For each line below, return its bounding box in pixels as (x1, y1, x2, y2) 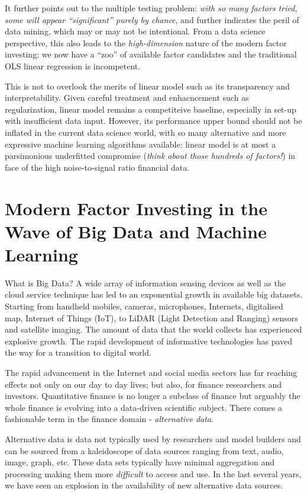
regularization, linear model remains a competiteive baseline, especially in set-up (5, 103, 296, 115)
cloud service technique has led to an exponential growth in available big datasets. (5, 288, 303, 301)
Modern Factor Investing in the (5, 196, 267, 220)
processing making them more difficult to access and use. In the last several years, (5, 467, 302, 480)
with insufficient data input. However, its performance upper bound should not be (5, 114, 302, 127)
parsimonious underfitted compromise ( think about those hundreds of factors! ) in (5, 149, 296, 162)
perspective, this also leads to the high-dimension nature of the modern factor (5, 36, 287, 49)
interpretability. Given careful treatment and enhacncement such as (5, 91, 249, 104)
